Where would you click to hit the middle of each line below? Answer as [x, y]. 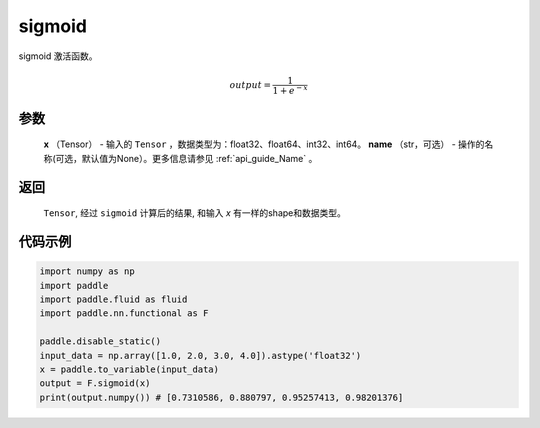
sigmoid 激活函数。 [58, 56]
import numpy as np [87, 271]
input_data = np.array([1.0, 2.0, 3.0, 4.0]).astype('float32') [200, 355]
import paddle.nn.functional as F [124, 313]
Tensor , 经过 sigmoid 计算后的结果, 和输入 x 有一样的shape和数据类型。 [195, 213]
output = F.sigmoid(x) [95, 383]
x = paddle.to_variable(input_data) [129, 369]
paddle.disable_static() [100, 341]
